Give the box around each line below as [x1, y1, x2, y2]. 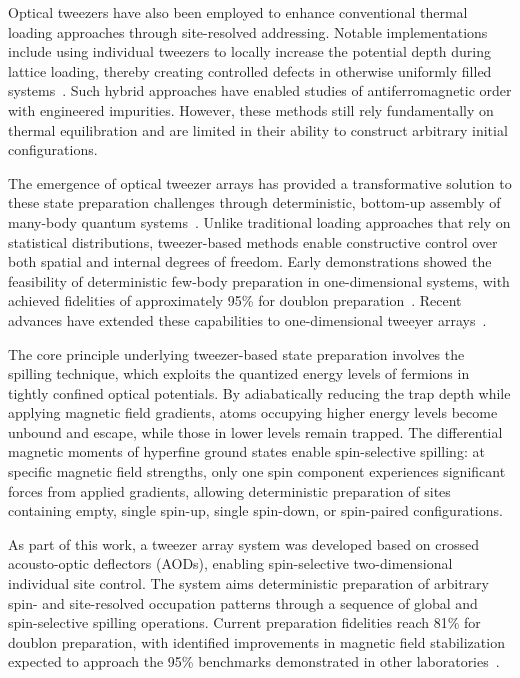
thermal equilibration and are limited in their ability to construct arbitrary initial [8, 119, 508, 140]
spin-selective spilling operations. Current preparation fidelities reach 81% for [8, 612, 481, 633]
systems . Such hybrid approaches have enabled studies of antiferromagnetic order [8, 80, 512, 101]
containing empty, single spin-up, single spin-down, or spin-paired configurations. [8, 500, 503, 521]
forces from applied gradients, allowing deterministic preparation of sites [8, 480, 451, 501]
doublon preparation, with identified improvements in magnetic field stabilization [8, 631, 505, 652]
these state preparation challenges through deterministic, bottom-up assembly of [8, 192, 501, 213]
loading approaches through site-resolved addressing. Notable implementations [8, 21, 488, 42]
